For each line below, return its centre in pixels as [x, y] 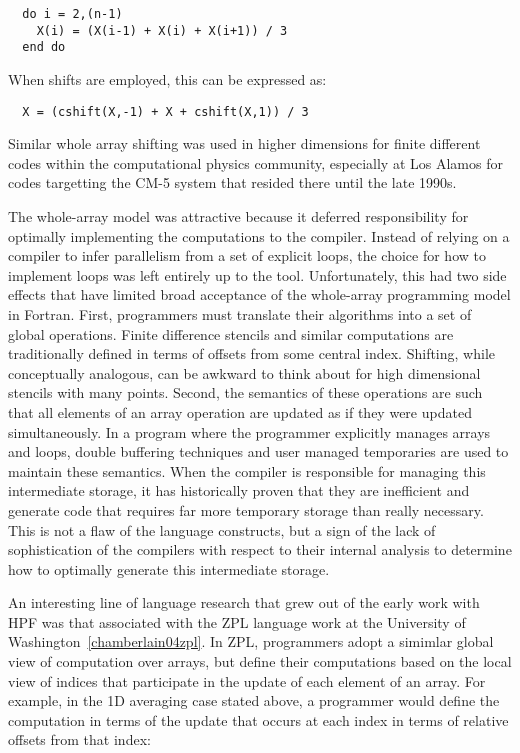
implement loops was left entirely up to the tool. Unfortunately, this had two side [257, 274]
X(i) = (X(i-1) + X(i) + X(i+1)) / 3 [162, 30]
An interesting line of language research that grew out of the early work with [244, 602]
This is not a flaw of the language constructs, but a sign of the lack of [222, 529]
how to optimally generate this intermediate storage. [169, 568]
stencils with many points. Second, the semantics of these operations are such [245, 392]
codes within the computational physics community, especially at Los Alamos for [255, 162]
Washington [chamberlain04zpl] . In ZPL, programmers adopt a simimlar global [251, 641]
